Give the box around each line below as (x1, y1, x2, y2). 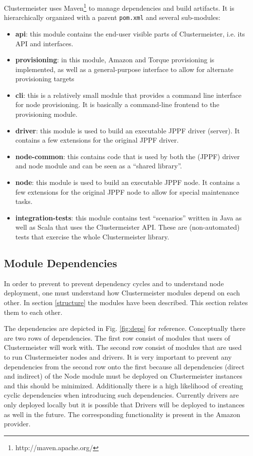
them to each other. (4, 307, 63, 317)
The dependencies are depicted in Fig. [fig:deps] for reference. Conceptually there (4, 323, 246, 333)
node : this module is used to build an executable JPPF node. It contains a (15, 177, 240, 187)
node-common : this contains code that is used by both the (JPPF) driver (15, 151, 240, 161)
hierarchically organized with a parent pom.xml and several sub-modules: (4, 12, 220, 22)
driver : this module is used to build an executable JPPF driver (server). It (15, 125, 240, 135)
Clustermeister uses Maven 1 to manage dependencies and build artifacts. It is (4, 1, 235, 13)
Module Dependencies (4, 255, 117, 270)
